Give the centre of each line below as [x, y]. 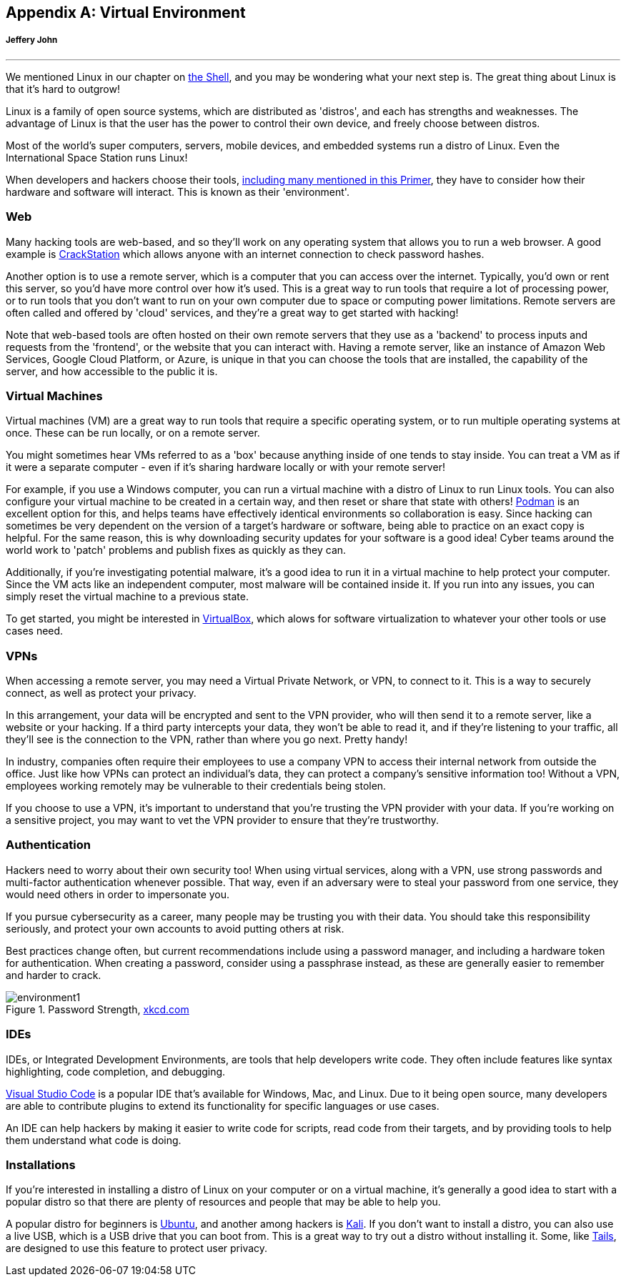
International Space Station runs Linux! [97, 157]
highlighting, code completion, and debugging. [116, 1071]
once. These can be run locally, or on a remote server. [133, 433]
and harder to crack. [54, 975]
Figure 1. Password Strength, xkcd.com [98, 1009]
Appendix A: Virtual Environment [126, 13]
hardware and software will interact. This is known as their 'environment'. [178, 192]
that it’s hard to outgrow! [63, 89]
